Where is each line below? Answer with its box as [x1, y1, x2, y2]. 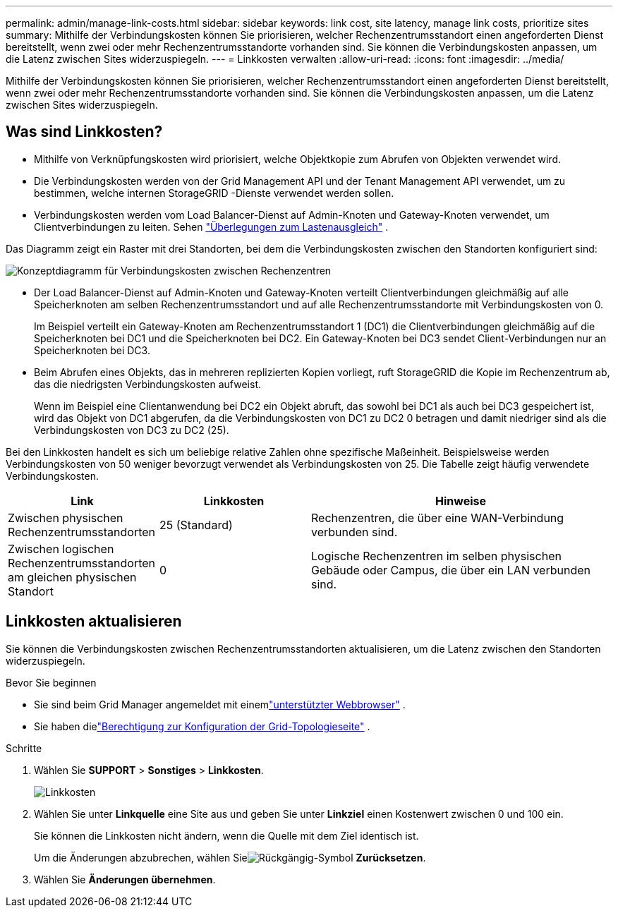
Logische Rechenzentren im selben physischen [311, 548, 562, 563]
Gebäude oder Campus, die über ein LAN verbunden [311, 562, 591, 577]
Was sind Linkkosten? [6, 123, 163, 141]
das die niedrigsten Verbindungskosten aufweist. [34, 377, 261, 390]
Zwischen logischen [8, 541, 114, 556]
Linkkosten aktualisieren [6, 612, 182, 631]
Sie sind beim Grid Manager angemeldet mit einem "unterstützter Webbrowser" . [34, 698, 406, 711]
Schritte [6, 742, 42, 754]
